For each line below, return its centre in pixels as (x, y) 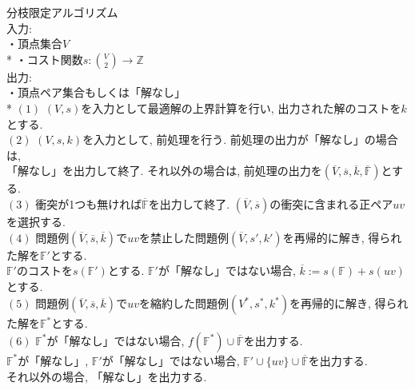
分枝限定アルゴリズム (62, 14)
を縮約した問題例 (184, 303)
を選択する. (36, 221)
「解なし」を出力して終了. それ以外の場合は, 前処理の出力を (164, 171)
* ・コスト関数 (45, 59)
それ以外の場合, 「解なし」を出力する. (107, 376)
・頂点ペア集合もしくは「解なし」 (96, 92)
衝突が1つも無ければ (89, 203)
